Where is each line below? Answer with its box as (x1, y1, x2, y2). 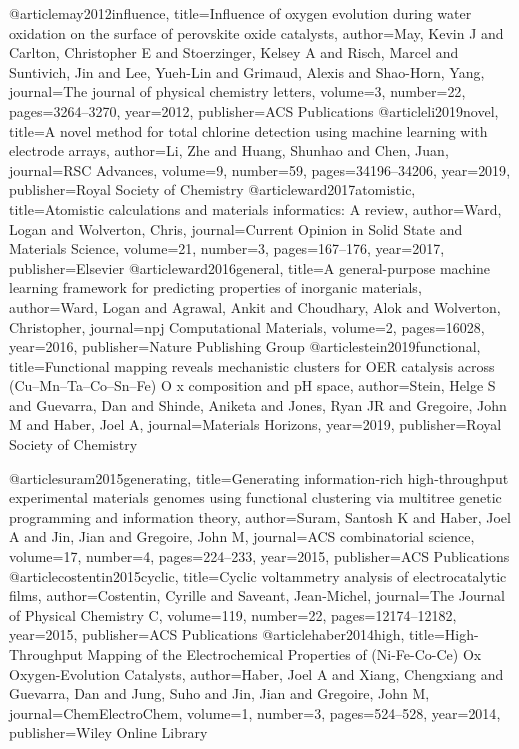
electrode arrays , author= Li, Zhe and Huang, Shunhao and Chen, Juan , (9, 140, 449, 161)
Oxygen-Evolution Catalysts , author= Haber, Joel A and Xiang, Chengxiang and (9, 663, 504, 684)
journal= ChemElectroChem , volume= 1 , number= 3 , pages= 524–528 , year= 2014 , (9, 702, 501, 723)
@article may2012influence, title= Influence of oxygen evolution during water (9, 3, 472, 23)
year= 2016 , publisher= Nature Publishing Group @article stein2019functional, (9, 336, 481, 357)
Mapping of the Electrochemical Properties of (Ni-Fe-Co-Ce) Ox (87, 644, 482, 664)
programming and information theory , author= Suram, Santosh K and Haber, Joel (9, 506, 511, 527)
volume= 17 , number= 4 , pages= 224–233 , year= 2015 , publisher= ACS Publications (9, 546, 510, 567)
